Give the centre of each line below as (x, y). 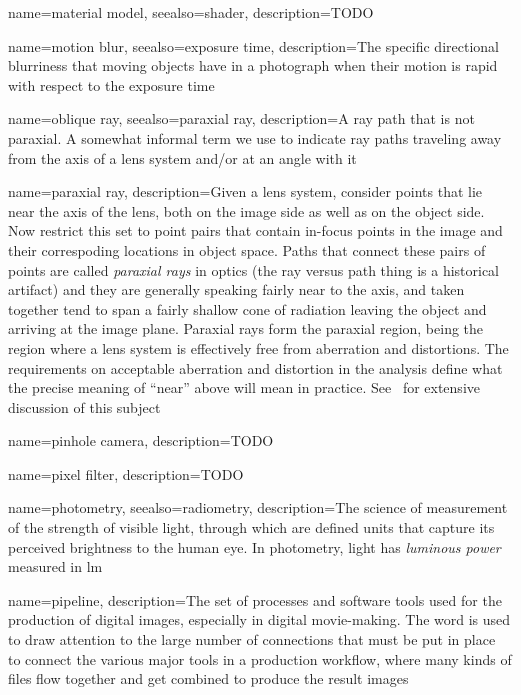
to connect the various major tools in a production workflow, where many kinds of (260, 658)
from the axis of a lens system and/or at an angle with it (182, 157)
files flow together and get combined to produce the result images (208, 678)
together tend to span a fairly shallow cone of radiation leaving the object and (247, 308)
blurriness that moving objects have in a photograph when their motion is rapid (253, 65)
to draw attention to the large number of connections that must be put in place (252, 639)
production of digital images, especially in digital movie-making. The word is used (259, 619)
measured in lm (55, 566)
